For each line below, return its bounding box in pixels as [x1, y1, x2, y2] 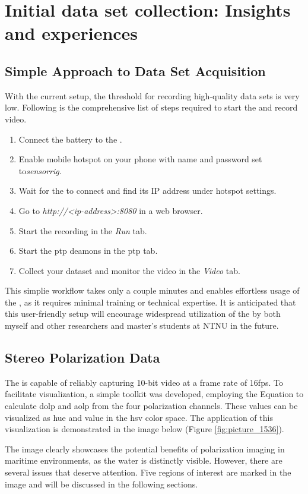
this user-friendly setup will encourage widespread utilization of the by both [5, 307, 281, 320]
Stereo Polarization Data [5, 348, 160, 367]
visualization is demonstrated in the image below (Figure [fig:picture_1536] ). [5, 423, 284, 435]
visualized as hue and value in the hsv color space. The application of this [5, 411, 273, 423]
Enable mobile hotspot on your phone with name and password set [18, 153, 262, 165]
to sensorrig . [18, 164, 62, 177]
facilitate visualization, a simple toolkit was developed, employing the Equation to [5, 388, 304, 400]
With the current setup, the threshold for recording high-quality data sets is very [5, 89, 300, 102]
